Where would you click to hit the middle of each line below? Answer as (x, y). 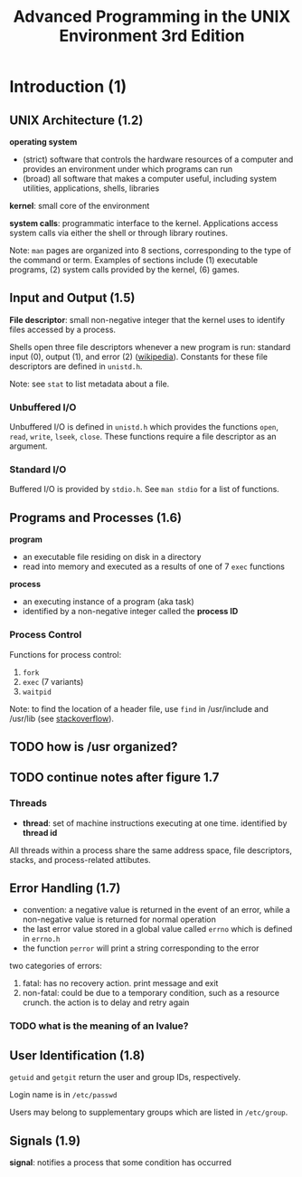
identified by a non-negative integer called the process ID (130, 612)
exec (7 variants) (53, 681)
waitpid (37, 692)
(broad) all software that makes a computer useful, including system (150, 179)
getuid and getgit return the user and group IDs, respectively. (125, 1077)
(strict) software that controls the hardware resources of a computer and (158, 159)
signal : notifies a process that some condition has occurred (121, 1162)
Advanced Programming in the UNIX (152, 17)
